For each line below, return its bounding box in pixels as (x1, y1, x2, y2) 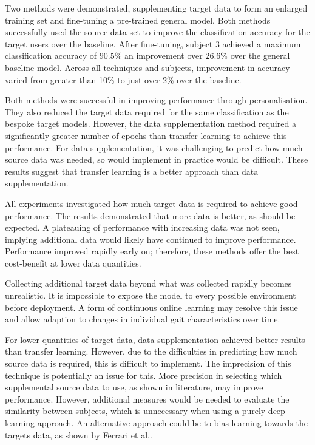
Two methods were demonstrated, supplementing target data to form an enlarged (5, 2, 308, 14)
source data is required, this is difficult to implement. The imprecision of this (5, 357, 291, 370)
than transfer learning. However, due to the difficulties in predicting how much (5, 345, 297, 358)
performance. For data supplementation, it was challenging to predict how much (5, 141, 303, 154)
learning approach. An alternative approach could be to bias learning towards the (5, 416, 308, 429)
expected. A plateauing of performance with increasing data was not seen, (5, 221, 280, 234)
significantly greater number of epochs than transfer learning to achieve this (5, 129, 287, 141)
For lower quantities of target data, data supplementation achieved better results (5, 333, 305, 345)
